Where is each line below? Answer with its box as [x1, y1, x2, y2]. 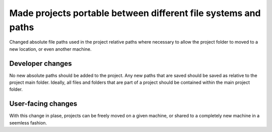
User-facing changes [9, 99, 78, 108]
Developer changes [9, 59, 73, 68]
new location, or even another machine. [9, 46, 92, 52]
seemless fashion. [9, 119, 47, 125]
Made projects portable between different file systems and [9, 8, 261, 19]
